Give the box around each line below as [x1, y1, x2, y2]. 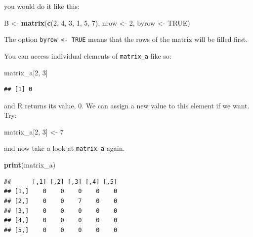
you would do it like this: [4, 1, 80, 11]
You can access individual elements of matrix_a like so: [4, 50, 171, 61]
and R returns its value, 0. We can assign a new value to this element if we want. [4, 100, 250, 110]
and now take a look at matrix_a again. [4, 143, 125, 153]
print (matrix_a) [4, 160, 56, 170]
